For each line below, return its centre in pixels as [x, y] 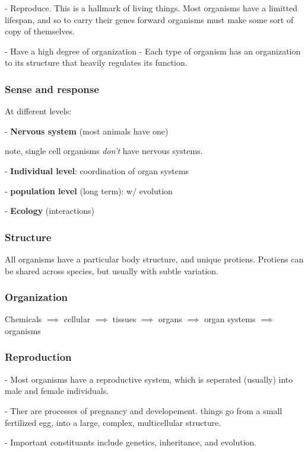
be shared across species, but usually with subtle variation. [112, 270]
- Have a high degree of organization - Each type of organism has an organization [153, 51]
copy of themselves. [40, 31]
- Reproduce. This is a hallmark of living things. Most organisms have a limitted [151, 8]
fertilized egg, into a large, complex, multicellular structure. [113, 422]
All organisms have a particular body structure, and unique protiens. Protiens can [154, 259]
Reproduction [38, 357]
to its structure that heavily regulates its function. [96, 62]
